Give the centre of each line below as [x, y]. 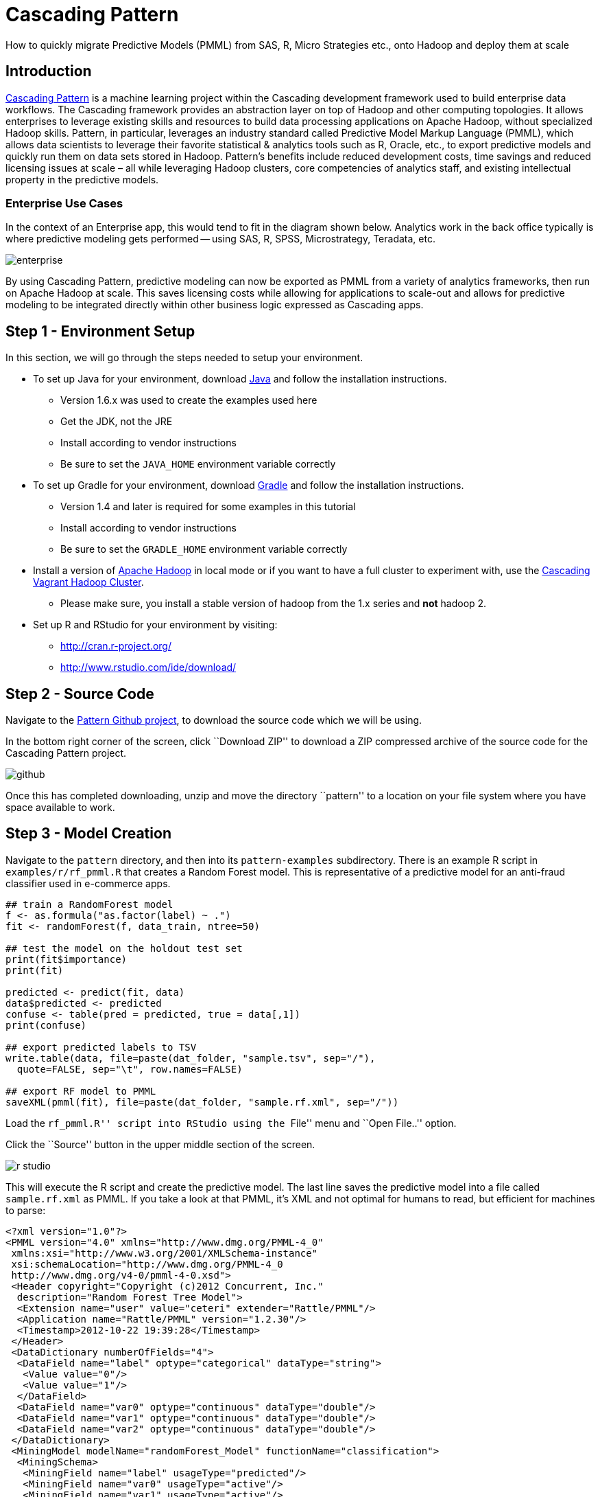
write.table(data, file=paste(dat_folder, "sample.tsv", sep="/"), [191, 1058]
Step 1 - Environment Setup [100, 331]
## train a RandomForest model [89, 904]
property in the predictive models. [82, 179]
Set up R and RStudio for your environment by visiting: [155, 625]
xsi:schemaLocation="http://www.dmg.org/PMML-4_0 [147, 1264]
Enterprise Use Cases [64, 203]
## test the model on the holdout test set [124, 948]
